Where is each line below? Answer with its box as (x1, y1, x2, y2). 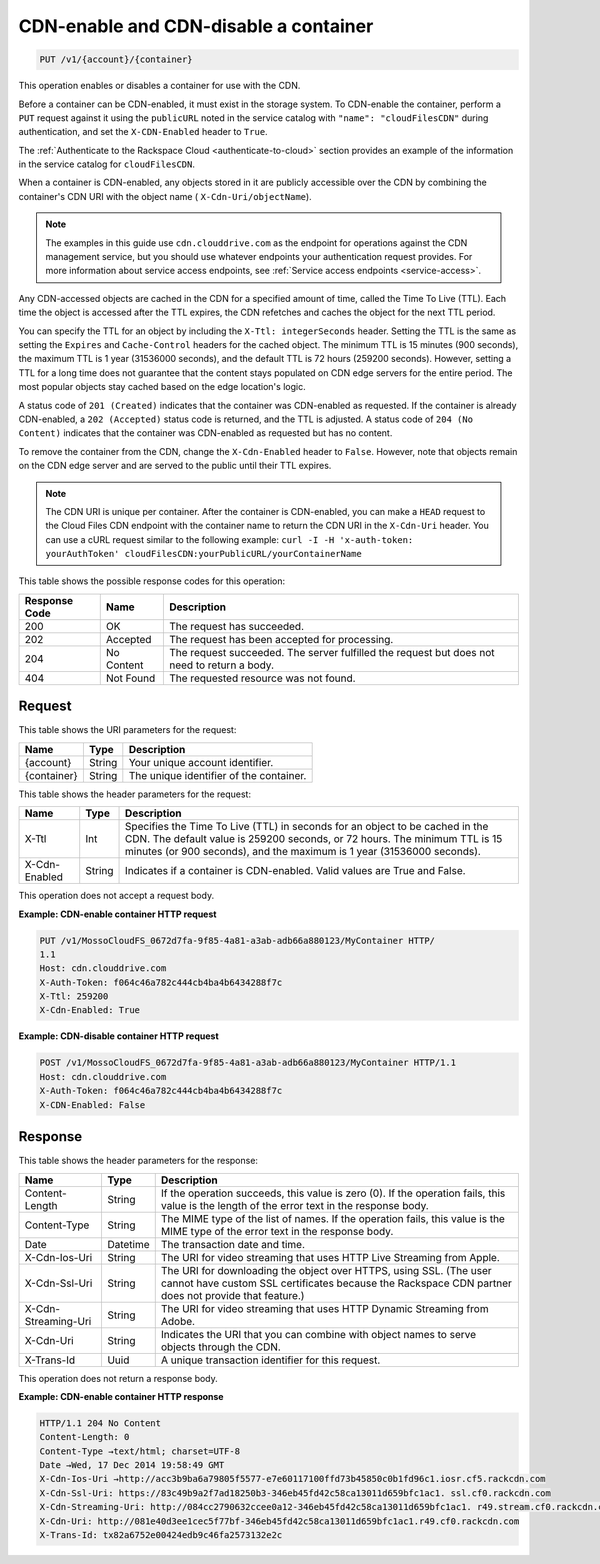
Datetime (106, 1237, 150, 1251)
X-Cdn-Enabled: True (39, 1005, 140, 1016)
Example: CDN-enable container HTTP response (18, 1390, 224, 1402)
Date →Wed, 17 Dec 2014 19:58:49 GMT (39, 1460, 225, 1471)
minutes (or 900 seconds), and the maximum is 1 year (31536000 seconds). (125, 845, 482, 859)
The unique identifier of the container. (128, 768, 307, 782)
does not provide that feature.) (160, 1288, 305, 1302)
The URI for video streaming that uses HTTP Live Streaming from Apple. (160, 1250, 500, 1264)
